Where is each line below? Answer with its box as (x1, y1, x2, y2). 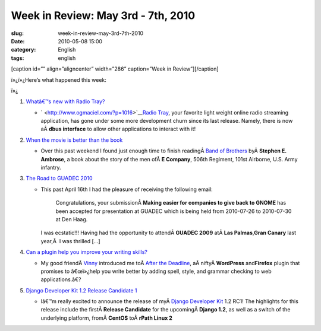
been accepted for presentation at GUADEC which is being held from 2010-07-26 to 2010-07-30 (55, 208, 292, 215)
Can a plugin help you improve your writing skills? (26, 249, 148, 256)
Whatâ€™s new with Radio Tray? (26, 98, 105, 105)
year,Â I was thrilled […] (40, 237, 100, 244)
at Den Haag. (55, 215, 88, 222)
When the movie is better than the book (26, 136, 123, 144)
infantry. (40, 164, 62, 171)
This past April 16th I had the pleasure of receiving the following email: (40, 186, 213, 193)
